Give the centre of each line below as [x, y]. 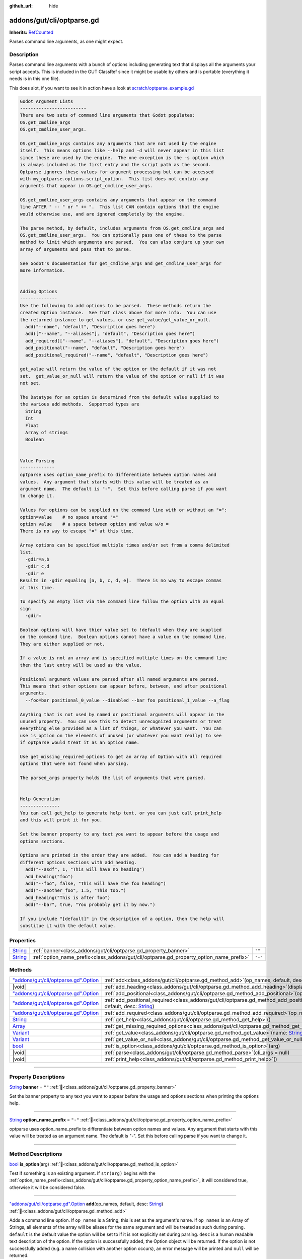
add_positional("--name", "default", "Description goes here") [105, 348]
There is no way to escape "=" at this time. [77, 531]
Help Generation [40, 799]
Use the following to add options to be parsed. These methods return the [116, 305]
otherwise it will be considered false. [47, 1187]
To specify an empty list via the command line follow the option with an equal [122, 602]
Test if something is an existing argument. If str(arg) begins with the [82, 1173]
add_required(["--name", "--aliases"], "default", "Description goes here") [122, 341]
